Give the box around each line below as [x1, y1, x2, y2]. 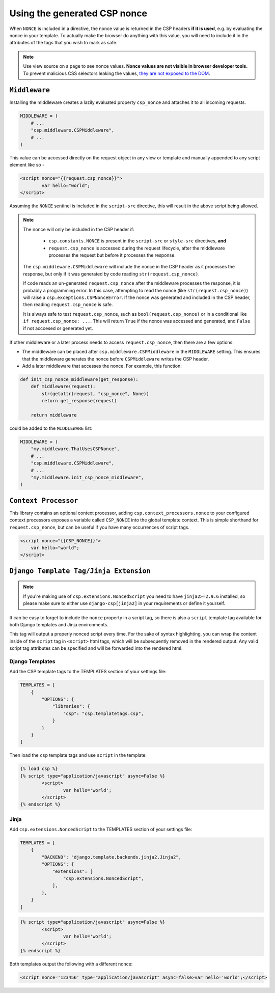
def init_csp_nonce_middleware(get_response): [20, 377, 139, 382]
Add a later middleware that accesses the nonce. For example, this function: [22, 363, 182, 369]
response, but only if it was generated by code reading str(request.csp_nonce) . [23, 270, 200, 277]
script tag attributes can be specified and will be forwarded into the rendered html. [9, 645, 183, 651]
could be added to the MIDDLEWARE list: [9, 425, 93, 431]
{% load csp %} [20, 766, 58, 771]
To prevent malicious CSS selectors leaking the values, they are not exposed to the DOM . [23, 70, 211, 76]
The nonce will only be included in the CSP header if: [23, 226, 134, 232]
